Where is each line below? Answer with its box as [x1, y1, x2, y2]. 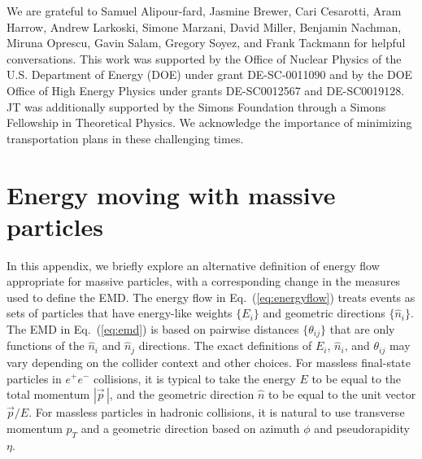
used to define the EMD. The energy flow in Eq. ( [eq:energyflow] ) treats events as [7, 288, 415, 305]
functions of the [7, 337, 85, 354]
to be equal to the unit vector [268, 386, 416, 403]
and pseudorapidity [314, 419, 410, 436]
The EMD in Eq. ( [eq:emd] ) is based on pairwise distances [7, 321, 299, 338]
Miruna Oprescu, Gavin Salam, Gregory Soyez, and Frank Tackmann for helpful [7, 34, 406, 51]
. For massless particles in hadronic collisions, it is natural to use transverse [28, 404, 405, 421]
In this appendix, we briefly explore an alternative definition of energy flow [7, 256, 380, 273]
